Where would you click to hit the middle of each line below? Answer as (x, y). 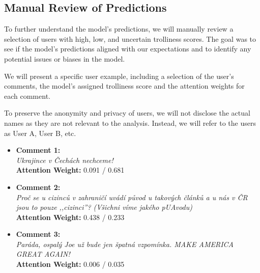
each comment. (27, 95)
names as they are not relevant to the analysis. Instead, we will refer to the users (130, 122)
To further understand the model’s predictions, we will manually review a (119, 29)
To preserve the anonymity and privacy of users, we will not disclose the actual (127, 113)
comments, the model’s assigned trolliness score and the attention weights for (124, 86)
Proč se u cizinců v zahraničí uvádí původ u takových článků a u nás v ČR (132, 197)
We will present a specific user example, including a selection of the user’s (119, 76)
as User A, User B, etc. (40, 133)
